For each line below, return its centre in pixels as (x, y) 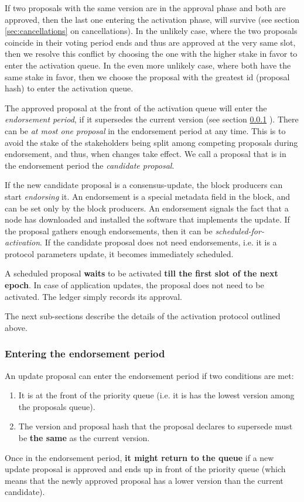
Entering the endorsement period (85, 354)
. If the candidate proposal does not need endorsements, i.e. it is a (158, 242)
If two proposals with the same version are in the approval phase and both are (145, 8)
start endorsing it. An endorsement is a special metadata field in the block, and (148, 196)
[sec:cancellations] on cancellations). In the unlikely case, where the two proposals (151, 31)
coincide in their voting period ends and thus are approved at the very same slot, (150, 42)
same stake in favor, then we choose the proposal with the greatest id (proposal (147, 76)
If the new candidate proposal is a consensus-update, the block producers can (144, 185)
